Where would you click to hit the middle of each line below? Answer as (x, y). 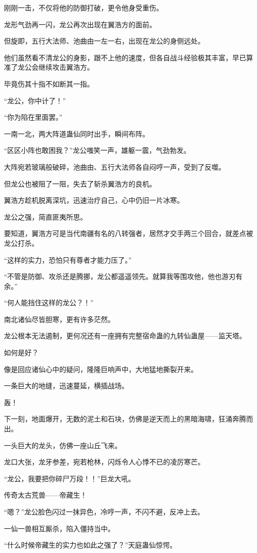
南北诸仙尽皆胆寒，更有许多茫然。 (59, 319)
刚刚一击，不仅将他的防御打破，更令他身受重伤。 (84, 7)
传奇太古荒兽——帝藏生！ (45, 495)
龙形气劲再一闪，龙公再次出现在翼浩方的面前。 (80, 24)
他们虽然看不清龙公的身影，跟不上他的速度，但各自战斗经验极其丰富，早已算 (128, 57)
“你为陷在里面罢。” (33, 117)
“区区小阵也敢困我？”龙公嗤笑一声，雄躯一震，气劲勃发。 (97, 150)
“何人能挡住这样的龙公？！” (49, 302)
